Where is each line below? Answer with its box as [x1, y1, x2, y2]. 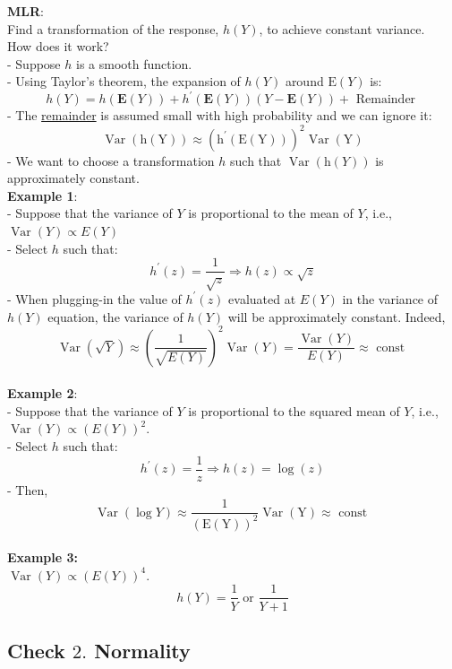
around [285, 72, 324, 91]
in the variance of [342, 289, 439, 308]
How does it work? [7, 37, 109, 56]
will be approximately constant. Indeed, [227, 307, 446, 326]
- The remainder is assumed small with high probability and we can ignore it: [7, 106, 432, 125]
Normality [94, 636, 191, 664]
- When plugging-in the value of [7, 289, 182, 308]
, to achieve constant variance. [259, 19, 425, 38]
